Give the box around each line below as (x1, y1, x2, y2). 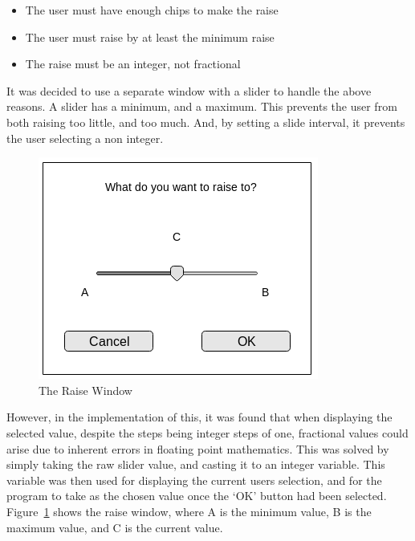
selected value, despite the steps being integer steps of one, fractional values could (6, 424, 409, 441)
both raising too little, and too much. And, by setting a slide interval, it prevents (6, 113, 405, 130)
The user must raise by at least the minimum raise (25, 28, 275, 45)
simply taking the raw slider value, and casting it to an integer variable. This (6, 456, 385, 473)
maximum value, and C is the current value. (6, 519, 223, 535)
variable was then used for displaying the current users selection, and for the (6, 471, 382, 488)
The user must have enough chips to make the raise (25, 2, 279, 18)
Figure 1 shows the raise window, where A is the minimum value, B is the (6, 502, 372, 519)
